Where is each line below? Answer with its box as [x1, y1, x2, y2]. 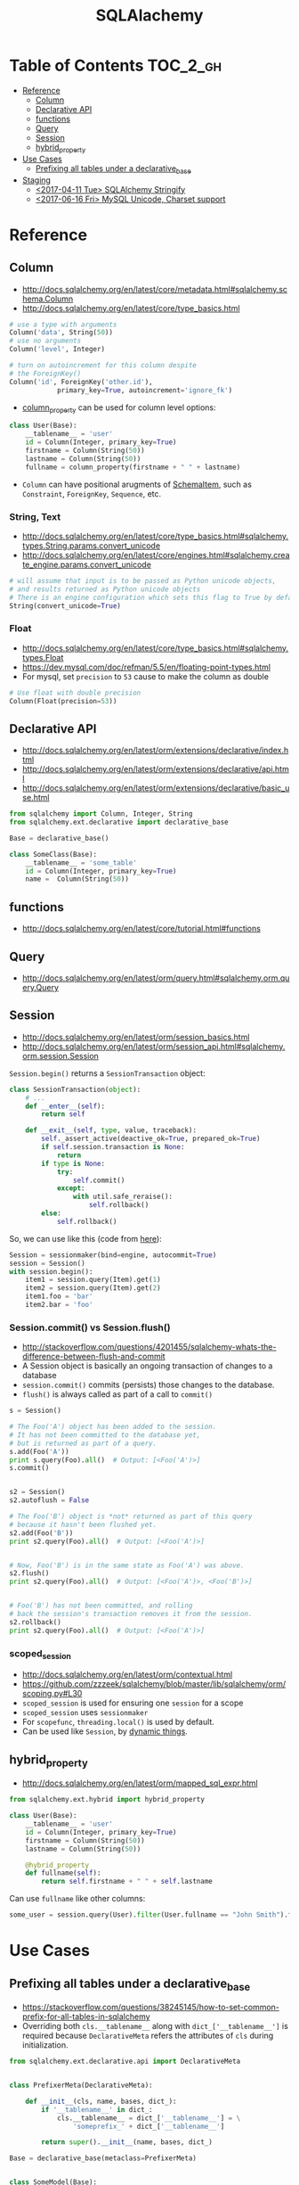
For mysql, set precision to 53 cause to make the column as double [21, 670, 270, 682]
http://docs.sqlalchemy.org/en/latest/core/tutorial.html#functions [21, 924, 261, 934]
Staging [21, 175, 52, 185]
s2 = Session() [9, 1488, 66, 1497]
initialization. [21, 2040, 69, 2050]
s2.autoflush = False [9, 1496, 90, 1505]
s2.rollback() [9, 1617, 62, 1627]
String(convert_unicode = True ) [9, 601, 122, 611]
